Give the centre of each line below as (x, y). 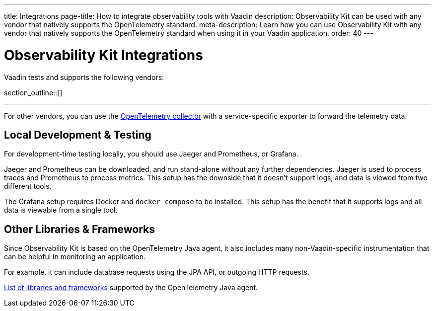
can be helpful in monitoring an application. (75, 257)
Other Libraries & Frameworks (79, 229)
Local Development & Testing (78, 135)
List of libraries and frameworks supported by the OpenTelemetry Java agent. (131, 288)
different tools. (28, 186)
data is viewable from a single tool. (61, 210)
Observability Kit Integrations (104, 55)
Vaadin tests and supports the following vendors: (84, 77)
